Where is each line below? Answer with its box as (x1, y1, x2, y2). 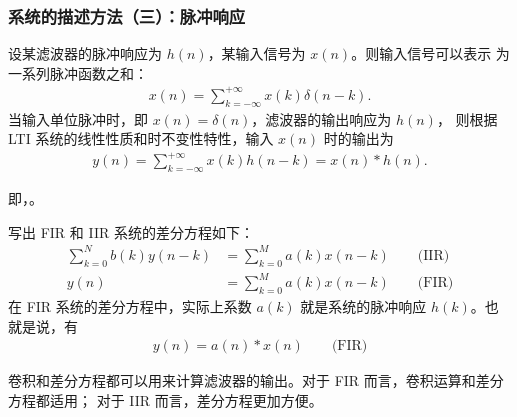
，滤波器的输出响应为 (251, 108, 392, 129)
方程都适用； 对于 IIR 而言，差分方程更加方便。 (8, 389, 323, 410)
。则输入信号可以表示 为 (351, 43, 510, 64)
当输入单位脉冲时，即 (8, 108, 148, 129)
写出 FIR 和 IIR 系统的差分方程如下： (8, 221, 254, 242)
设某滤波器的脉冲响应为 (8, 43, 162, 64)
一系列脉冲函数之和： (8, 62, 148, 83)
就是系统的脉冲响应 (300, 296, 427, 317)
